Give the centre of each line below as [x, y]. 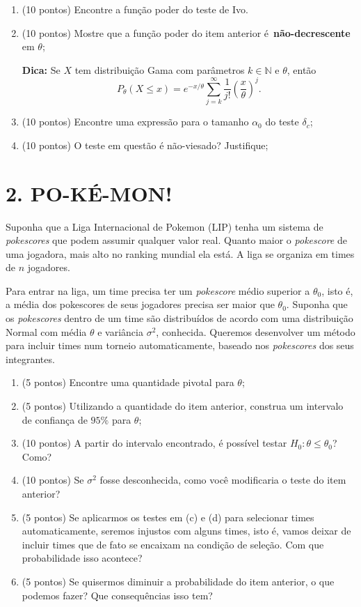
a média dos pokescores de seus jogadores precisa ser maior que [140, 304]
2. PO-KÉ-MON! [89, 193]
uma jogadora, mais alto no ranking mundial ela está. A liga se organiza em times [180, 253]
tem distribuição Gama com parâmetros [160, 69]
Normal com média [46, 331]
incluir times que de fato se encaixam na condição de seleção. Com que [173, 544]
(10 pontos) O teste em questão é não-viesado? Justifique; [145, 145]
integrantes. [30, 359]
